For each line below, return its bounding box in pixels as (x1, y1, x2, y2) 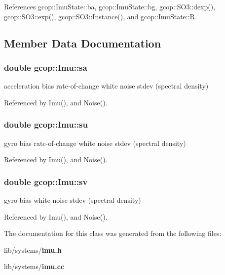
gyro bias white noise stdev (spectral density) (4, 195, 141, 205)
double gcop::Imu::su (4, 118, 88, 131)
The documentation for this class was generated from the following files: (4, 228, 222, 238)
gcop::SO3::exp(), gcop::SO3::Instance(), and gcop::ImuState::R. (4, 11, 197, 21)
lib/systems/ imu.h (4, 244, 62, 255)
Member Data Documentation (4, 35, 161, 50)
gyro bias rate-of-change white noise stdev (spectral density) (4, 137, 186, 148)
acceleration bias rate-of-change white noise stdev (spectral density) (4, 81, 209, 91)
